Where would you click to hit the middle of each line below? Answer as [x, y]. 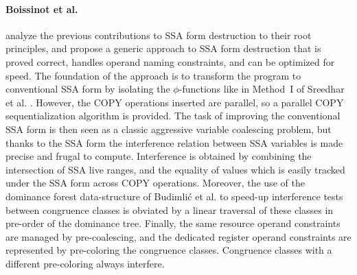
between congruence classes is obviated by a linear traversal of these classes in [170, 210]
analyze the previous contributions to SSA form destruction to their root [159, 35]
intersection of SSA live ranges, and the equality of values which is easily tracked [175, 169]
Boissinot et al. [42, 9]
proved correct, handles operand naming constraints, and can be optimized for [170, 61]
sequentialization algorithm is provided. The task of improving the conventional [173, 116]
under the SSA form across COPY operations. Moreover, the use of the [155, 183]
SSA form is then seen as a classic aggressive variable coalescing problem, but [169, 129]
